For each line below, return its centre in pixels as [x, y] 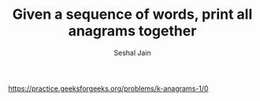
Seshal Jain [132, 52]
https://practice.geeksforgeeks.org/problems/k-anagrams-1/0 [108, 88]
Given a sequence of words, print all [132, 14]
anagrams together [132, 31]
